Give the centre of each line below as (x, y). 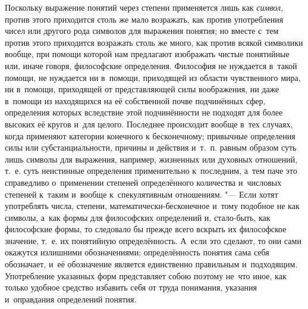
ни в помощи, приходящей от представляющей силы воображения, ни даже (142, 89)
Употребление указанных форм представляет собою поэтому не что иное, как (146, 275)
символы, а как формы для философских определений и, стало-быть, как (138, 217)
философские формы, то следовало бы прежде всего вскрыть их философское (146, 229)
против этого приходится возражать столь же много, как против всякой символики (154, 42)
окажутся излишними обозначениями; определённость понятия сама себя (137, 252)
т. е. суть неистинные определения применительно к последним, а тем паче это (151, 171)
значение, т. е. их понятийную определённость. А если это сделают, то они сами (153, 240)
